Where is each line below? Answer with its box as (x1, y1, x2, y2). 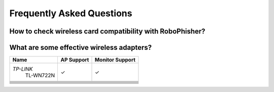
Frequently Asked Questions (9, 8, 132, 19)
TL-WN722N (25, 72, 55, 79)
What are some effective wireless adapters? (9, 43, 152, 52)
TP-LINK (12, 66, 33, 73)
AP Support (60, 56, 89, 64)
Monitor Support (94, 56, 135, 64)
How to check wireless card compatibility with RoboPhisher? (9, 27, 205, 36)
